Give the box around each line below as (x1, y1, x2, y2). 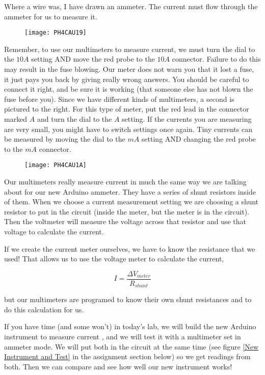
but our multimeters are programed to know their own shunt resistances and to (4, 294, 252, 305)
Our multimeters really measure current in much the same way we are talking (4, 176, 247, 187)
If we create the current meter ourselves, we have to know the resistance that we (4, 243, 255, 254)
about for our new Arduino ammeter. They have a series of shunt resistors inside (4, 186, 256, 197)
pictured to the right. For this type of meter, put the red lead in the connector (4, 103, 249, 114)
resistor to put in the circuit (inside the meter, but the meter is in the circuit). (4, 206, 250, 217)
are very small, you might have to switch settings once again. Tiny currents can (4, 123, 252, 134)
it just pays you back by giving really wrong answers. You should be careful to (4, 73, 249, 84)
